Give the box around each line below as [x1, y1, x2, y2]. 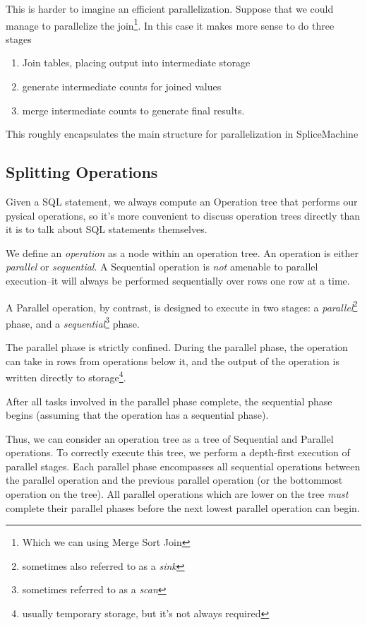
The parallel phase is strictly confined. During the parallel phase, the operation [6, 340, 348, 355]
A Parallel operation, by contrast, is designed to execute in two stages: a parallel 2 [6, 297, 358, 314]
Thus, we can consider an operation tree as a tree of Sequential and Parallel [6, 431, 334, 446]
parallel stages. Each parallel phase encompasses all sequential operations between [6, 458, 361, 473]
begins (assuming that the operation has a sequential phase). [6, 407, 269, 422]
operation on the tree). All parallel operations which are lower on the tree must [6, 487, 349, 501]
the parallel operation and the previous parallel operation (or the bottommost [6, 472, 343, 487]
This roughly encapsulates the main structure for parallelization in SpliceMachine [6, 126, 359, 141]
